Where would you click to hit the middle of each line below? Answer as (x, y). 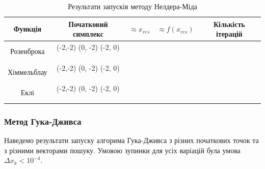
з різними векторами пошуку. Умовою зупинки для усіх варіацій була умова (122, 150)
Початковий (88, 24)
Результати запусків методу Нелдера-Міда (132, 6)
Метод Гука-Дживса (43, 121)
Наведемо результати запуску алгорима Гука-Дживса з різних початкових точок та (131, 140)
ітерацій (229, 34)
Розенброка (27, 51)
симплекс (88, 34)
